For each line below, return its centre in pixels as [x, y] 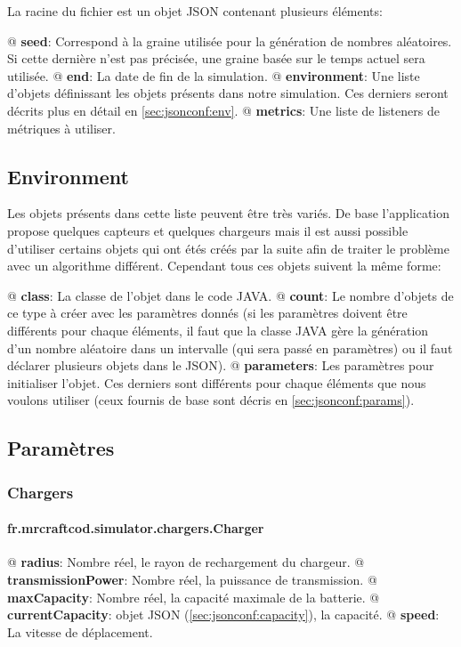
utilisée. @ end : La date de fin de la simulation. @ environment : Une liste [214, 75]
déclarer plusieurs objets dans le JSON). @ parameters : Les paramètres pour [221, 365]
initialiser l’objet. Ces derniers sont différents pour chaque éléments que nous [217, 382]
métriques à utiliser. [61, 128]
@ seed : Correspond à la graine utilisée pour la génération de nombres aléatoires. [230, 40]
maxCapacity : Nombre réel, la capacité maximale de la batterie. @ [194, 597]
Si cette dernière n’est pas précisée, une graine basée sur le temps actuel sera [216, 58]
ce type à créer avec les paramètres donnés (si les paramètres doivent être [207, 313]
